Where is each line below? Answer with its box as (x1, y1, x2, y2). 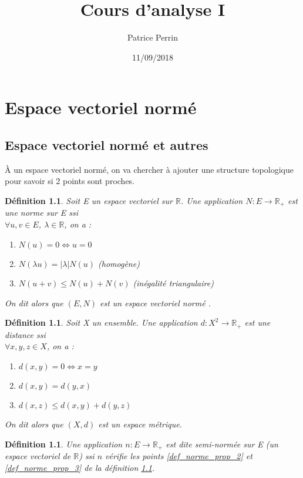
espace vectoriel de (5, 450, 71, 462)
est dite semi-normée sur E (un (166, 437, 278, 450)
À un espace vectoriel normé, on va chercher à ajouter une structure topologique (5, 163, 294, 175)
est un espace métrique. (98, 417, 182, 430)
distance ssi (5, 328, 46, 340)
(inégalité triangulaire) (133, 277, 214, 289)
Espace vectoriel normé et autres (5, 135, 208, 153)
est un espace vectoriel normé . (99, 296, 211, 309)
